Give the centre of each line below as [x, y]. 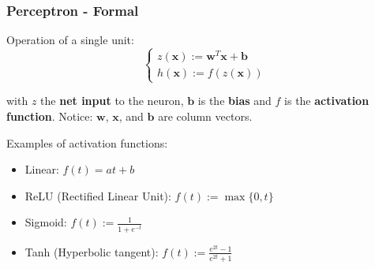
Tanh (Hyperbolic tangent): [92, 251]
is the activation [327, 101]
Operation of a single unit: [70, 40]
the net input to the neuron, [112, 101]
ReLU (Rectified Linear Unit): [98, 195]
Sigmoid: [46, 222]
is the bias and [234, 101]
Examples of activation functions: [87, 142]
